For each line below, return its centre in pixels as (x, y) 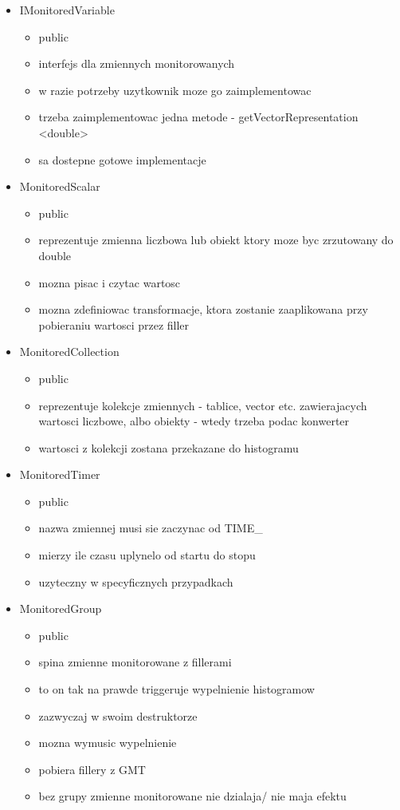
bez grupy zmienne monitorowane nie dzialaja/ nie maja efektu (192, 796)
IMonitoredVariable (67, 10)
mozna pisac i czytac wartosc (110, 282)
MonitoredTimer (60, 474)
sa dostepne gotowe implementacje (122, 159)
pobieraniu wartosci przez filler (114, 324)
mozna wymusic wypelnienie (108, 743)
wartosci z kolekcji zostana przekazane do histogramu (169, 447)
